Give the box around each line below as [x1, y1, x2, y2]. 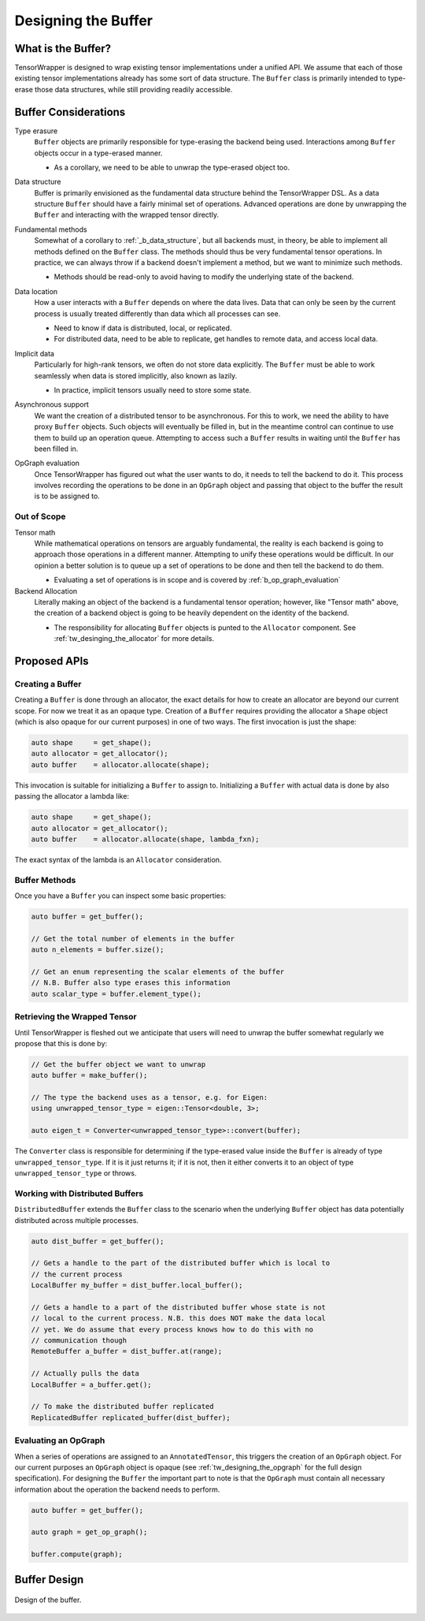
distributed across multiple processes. [14, 1215, 139, 1225]
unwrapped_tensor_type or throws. [14, 1168, 137, 1178]
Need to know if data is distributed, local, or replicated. [54, 323, 232, 333]
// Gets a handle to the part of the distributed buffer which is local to [31, 1258, 331, 1268]
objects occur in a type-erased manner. [34, 148, 163, 158]
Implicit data [14, 348, 55, 358]
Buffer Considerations [14, 105, 126, 118]
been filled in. [34, 444, 79, 453]
